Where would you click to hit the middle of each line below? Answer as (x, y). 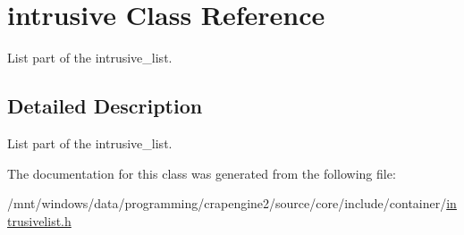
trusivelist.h (39, 220)
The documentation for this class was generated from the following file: (202, 173)
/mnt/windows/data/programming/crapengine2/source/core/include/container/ (227, 203)
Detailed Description (105, 106)
